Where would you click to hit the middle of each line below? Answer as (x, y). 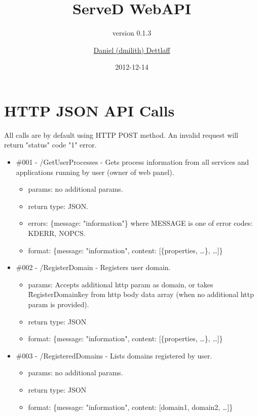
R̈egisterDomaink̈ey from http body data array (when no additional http (141, 294)
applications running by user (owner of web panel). (95, 172)
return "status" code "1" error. (50, 145)
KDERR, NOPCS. (57, 233)
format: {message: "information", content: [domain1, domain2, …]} (131, 407)
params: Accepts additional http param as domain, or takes (121, 284)
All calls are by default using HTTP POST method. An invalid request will (121, 135)
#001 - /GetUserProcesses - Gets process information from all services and (133, 162)
